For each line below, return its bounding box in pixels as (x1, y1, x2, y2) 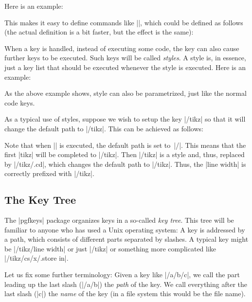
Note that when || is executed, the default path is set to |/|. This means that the (4, 140, 246, 150)
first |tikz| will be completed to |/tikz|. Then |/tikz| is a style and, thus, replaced (4, 149, 245, 160)
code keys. (4, 97, 35, 107)
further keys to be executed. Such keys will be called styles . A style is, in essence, (4, 53, 246, 63)
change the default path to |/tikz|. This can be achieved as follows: (4, 123, 203, 133)
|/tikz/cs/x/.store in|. (4, 253, 69, 263)
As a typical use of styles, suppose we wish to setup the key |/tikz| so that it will (4, 114, 246, 124)
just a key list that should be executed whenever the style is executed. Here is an (4, 62, 246, 72)
